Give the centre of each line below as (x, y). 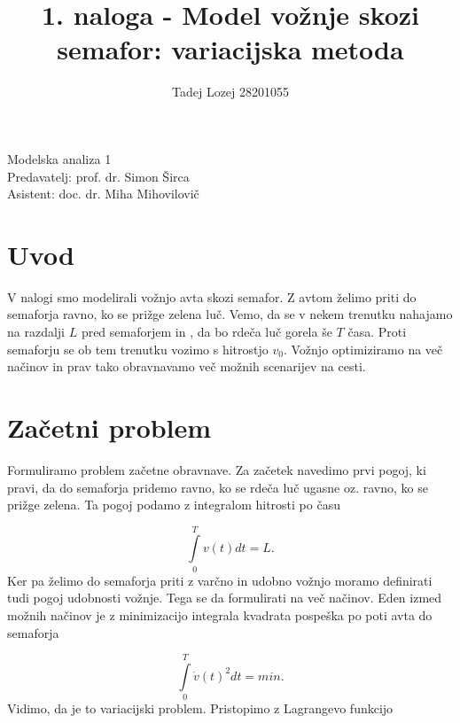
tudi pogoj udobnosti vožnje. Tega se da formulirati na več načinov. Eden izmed (225, 598)
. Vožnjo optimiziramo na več (363, 349)
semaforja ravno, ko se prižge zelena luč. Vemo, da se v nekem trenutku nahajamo (230, 314)
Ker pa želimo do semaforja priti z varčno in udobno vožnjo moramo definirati (220, 580)
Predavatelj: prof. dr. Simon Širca (98, 176)
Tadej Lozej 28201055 (230, 92)
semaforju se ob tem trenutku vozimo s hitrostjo (138, 349)
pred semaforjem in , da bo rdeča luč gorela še (207, 331)
